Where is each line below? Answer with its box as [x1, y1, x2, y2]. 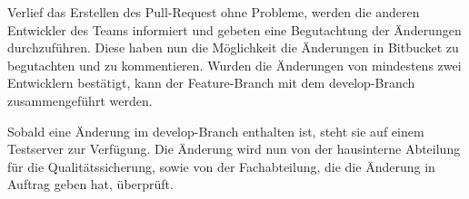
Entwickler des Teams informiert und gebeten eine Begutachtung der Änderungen [7, 20, 462, 39]
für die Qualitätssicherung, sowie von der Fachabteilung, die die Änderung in [7, 156, 435, 175]
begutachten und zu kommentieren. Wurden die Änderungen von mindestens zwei [7, 55, 462, 74]
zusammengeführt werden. [7, 90, 153, 109]
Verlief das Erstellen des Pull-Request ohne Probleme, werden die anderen [7, 3, 420, 21]
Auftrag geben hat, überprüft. [7, 175, 174, 194]
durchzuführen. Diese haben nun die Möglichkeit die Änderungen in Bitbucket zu [7, 38, 459, 57]
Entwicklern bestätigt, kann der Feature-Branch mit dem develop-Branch [7, 73, 415, 92]
